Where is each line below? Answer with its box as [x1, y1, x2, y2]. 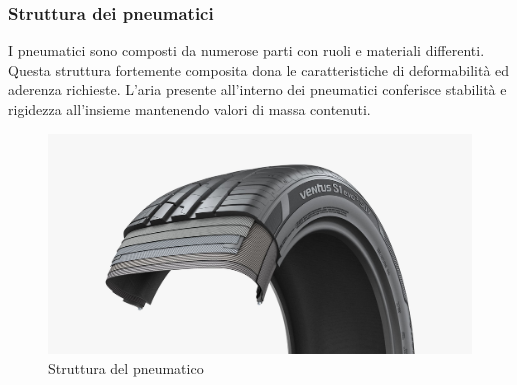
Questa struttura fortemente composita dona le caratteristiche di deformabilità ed [8, 59, 510, 80]
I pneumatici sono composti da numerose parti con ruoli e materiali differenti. [8, 40, 485, 61]
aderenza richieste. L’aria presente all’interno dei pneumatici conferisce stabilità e [8, 79, 507, 100]
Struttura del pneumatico [48, 357, 204, 378]
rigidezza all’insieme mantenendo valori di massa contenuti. [8, 99, 371, 119]
